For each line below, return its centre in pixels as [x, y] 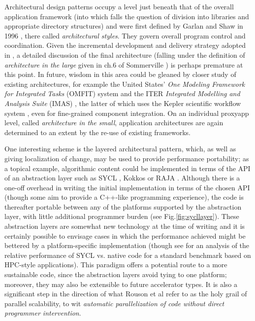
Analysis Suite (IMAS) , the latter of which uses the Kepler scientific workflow [123, 103]
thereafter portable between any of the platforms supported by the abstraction [123, 206]
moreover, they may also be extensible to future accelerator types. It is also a [121, 284]
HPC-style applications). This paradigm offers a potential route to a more [116, 265]
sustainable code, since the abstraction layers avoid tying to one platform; [116, 274]
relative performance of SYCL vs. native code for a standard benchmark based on [128, 255]
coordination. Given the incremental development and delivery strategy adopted [125, 45]
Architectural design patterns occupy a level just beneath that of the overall [119, 6]
